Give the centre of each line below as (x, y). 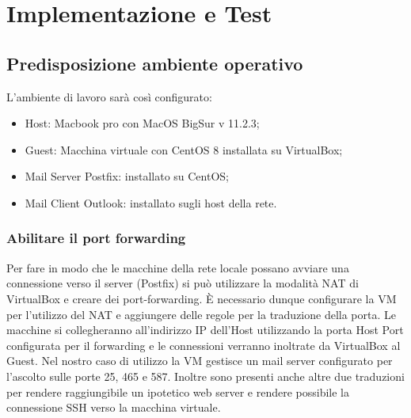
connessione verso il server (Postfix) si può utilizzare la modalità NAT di (183, 283)
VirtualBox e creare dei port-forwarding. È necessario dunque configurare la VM (202, 298)
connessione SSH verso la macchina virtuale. (114, 407)
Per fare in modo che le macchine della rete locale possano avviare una (178, 267)
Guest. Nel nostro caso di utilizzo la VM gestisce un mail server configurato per (200, 361)
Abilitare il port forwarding (96, 238)
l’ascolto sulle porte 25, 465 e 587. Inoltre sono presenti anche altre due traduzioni (205, 376)
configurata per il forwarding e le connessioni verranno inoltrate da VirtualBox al (204, 345)
